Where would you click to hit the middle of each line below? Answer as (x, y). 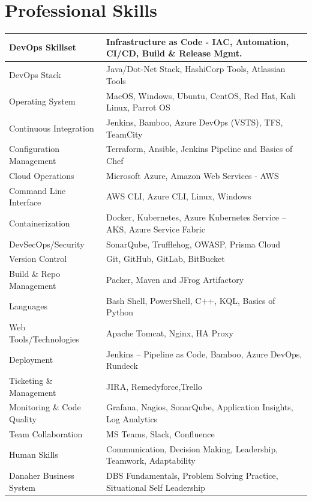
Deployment (31, 360)
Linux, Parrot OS (138, 107)
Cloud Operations (42, 175)
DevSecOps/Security (47, 244)
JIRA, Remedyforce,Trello (154, 386)
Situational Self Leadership (156, 487)
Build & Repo (35, 274)
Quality (23, 419)
